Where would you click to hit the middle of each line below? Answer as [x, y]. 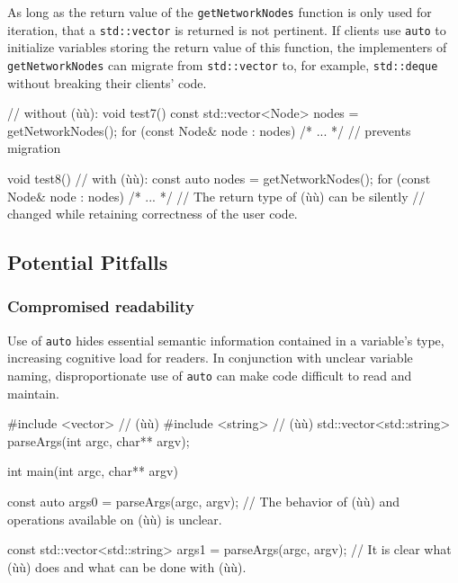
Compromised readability [101, 306]
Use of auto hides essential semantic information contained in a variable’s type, [226, 340]
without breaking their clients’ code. [107, 82]
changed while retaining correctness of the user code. [153, 214]
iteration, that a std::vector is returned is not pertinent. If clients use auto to [227, 29]
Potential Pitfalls [88, 262]
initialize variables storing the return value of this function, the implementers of [227, 47]
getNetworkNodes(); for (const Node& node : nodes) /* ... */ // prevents [209, 130]
